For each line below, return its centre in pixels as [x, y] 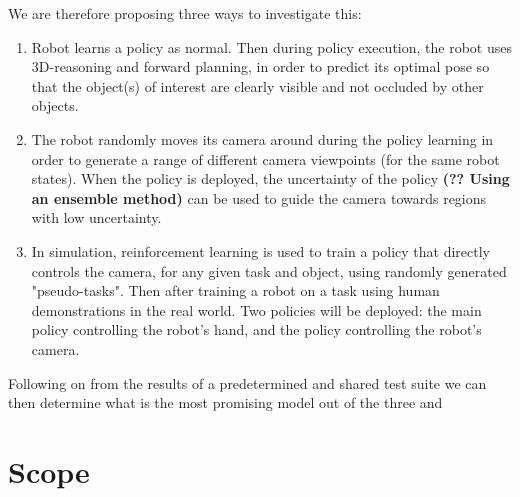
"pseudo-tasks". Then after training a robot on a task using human [235, 290]
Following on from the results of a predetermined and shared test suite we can [247, 382]
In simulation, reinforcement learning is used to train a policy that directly [260, 250]
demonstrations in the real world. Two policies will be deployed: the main [256, 309]
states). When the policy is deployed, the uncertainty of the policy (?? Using [270, 178]
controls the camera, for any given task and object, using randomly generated [269, 270]
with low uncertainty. [96, 217]
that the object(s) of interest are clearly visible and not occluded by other [257, 85]
